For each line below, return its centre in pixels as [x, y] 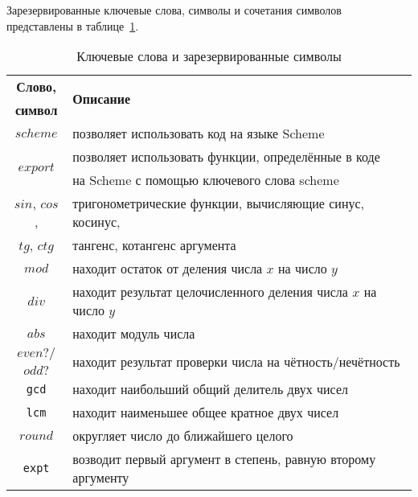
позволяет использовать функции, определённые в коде [226, 157]
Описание [102, 98]
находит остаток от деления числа [168, 269]
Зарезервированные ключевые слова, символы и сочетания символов [174, 10]
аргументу [101, 478]
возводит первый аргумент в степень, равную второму [224, 459]
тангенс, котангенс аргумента [154, 245]
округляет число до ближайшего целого [183, 436]
